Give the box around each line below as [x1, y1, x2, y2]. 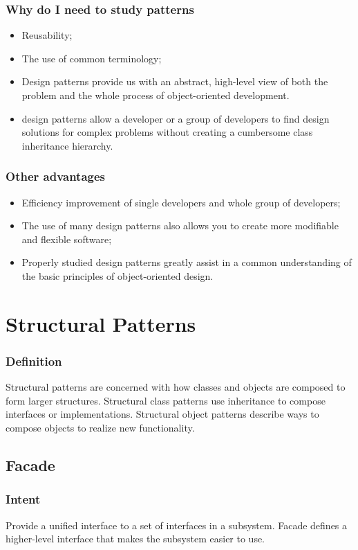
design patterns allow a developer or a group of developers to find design [21, 111, 330, 125]
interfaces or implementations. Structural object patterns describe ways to [6, 407, 319, 421]
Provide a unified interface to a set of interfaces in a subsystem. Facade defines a [6, 517, 348, 532]
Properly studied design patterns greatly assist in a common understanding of [21, 255, 352, 269]
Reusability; [21, 28, 73, 42]
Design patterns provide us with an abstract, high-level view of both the [21, 74, 328, 89]
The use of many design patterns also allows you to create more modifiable [21, 218, 339, 233]
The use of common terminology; [21, 51, 162, 65]
